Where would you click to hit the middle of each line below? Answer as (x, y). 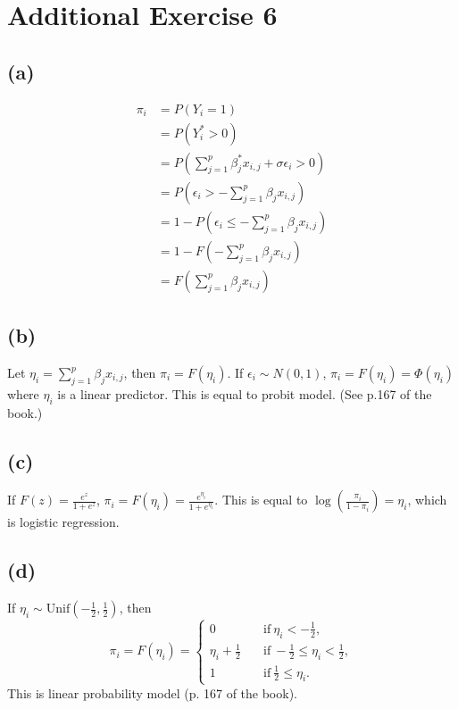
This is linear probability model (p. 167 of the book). (152, 692)
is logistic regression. (63, 522)
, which (427, 500)
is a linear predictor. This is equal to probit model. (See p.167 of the (245, 393)
